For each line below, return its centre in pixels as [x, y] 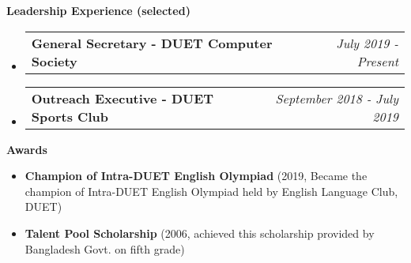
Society [54, 61]
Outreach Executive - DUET [123, 98]
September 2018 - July [337, 98]
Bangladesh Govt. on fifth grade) [105, 248]
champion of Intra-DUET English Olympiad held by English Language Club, [211, 191]
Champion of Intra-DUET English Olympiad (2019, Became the [196, 176]
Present [377, 61]
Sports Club [70, 116]
